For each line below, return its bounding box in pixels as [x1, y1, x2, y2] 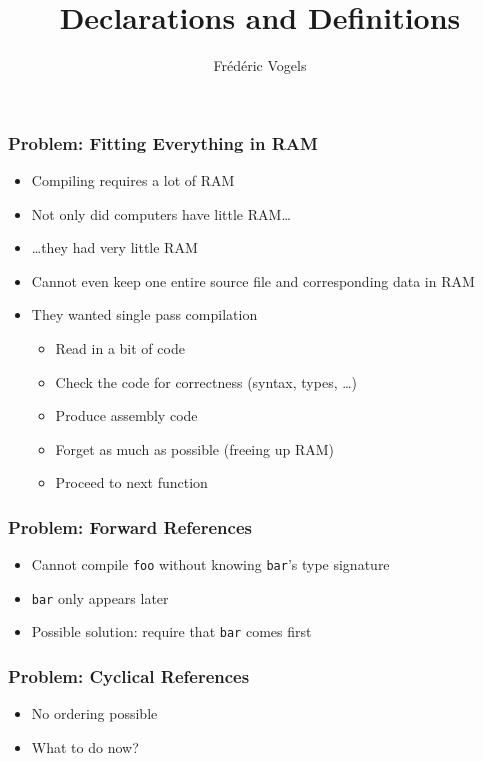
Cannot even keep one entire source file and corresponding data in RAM [31, 270, 475, 291]
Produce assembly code [55, 405, 198, 426]
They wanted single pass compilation [31, 304, 258, 325]
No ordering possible [31, 703, 158, 724]
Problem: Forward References [8, 514, 252, 539]
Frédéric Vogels [213, 55, 307, 76]
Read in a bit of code [55, 337, 185, 358]
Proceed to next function [55, 472, 208, 493]
